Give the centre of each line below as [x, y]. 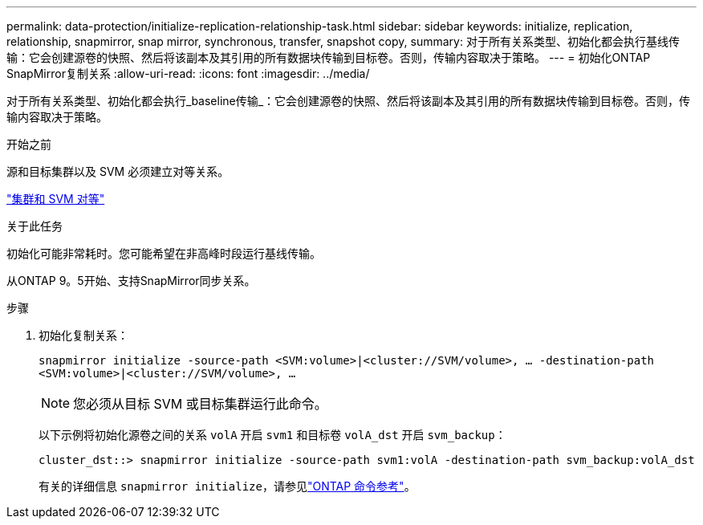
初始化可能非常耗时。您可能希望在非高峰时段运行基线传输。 [164, 253]
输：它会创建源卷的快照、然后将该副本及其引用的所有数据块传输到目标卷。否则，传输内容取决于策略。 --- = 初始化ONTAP [329, 57]
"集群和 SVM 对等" [56, 199]
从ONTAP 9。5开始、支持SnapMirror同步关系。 [131, 281]
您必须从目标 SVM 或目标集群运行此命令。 [200, 404]
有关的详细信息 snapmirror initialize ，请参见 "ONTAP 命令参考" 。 [227, 486]
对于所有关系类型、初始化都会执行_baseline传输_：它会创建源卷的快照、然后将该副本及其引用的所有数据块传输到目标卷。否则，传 [349, 101]
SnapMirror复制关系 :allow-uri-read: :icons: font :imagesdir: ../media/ [188, 73]
